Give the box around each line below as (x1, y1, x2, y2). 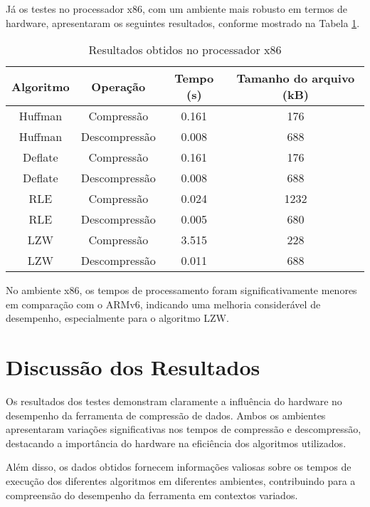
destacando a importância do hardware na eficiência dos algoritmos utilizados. (6, 435, 347, 450)
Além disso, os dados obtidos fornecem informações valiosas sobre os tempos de (6, 459, 351, 474)
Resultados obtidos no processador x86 (88, 41, 282, 58)
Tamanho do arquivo (236, 70, 355, 87)
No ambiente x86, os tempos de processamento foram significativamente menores (6, 283, 357, 298)
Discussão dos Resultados (6, 352, 260, 382)
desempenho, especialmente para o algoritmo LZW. (6, 310, 229, 325)
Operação (91, 78, 146, 95)
